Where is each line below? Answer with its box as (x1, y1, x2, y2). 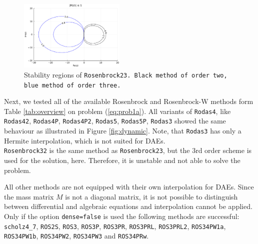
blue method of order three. (24, 81, 121, 89)
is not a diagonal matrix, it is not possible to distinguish (65, 191, 238, 201)
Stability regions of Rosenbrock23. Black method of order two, (24, 69, 227, 79)
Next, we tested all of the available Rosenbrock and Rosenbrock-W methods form (4, 96, 253, 106)
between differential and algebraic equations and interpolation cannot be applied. (4, 201, 252, 211)
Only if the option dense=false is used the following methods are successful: (4, 210, 239, 221)
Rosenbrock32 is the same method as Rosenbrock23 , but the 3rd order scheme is (4, 145, 252, 155)
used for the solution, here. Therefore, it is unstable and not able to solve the (4, 154, 240, 165)
